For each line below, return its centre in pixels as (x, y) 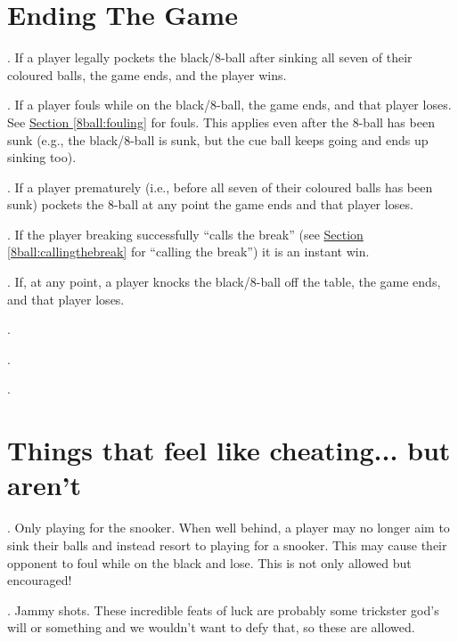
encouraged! (40, 580)
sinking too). (42, 157)
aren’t (45, 485)
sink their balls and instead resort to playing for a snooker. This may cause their (227, 544)
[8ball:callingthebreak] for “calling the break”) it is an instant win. (188, 252)
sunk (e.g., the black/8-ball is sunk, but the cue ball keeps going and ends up (218, 139)
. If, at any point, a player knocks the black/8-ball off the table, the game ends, (224, 282)
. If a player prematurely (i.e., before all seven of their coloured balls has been (220, 187)
